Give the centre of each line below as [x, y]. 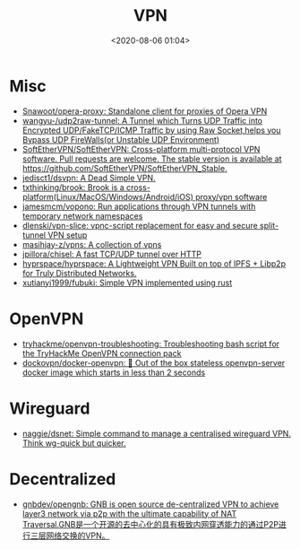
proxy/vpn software [231, 196]
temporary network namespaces [82, 215]
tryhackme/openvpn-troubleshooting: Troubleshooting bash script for [151, 344]
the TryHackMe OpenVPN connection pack [102, 353]
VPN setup [68, 235]
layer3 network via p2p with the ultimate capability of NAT [129, 513]
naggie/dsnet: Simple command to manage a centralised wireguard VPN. [156, 433]
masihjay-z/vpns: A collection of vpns [92, 244]
